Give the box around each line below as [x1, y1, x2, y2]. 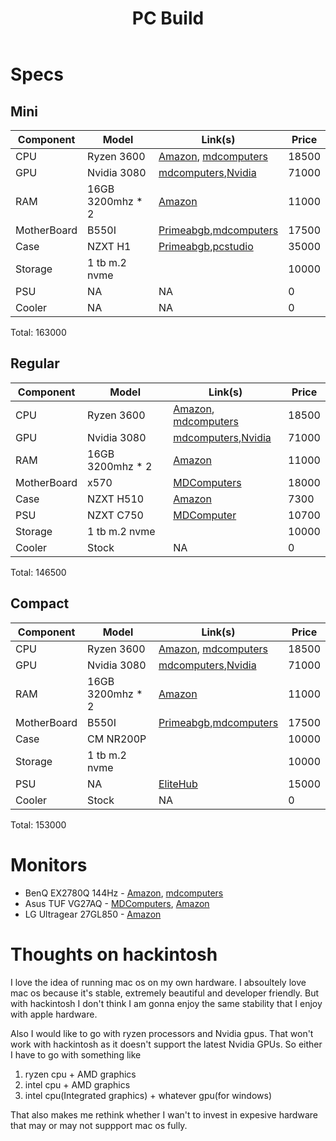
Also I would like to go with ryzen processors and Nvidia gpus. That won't [10, 1027, 314, 1039]
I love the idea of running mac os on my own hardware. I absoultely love [10, 976, 307, 988]
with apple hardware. [10, 1008, 98, 1020]
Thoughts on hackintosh [10, 943, 218, 966]
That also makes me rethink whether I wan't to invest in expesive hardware [10, 1108, 318, 1121]
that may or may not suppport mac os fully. [10, 1119, 188, 1131]
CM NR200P [87, 732, 147, 746]
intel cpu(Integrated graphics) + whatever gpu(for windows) [24, 1089, 273, 1101]
